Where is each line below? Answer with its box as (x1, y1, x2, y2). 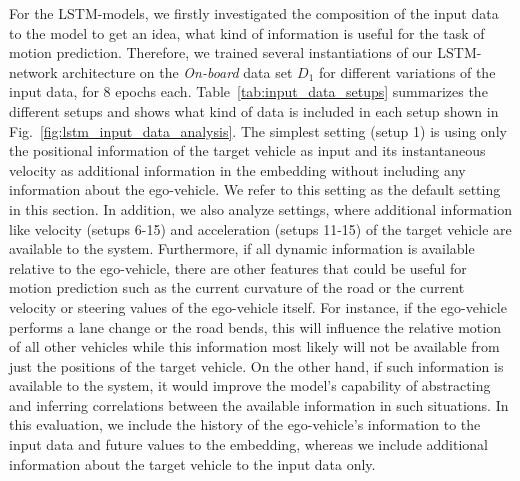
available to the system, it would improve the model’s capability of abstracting (9, 375, 491, 396)
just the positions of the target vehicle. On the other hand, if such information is (9, 355, 504, 376)
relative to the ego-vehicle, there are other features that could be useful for (9, 257, 467, 278)
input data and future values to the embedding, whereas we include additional (9, 434, 488, 455)
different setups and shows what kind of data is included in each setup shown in (9, 100, 499, 121)
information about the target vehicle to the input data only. (9, 453, 376, 474)
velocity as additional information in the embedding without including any (9, 159, 466, 180)
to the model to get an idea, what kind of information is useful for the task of (9, 22, 485, 43)
